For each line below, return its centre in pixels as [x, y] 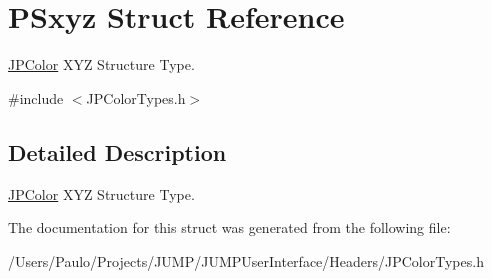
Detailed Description [117, 151]
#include [36, 97]
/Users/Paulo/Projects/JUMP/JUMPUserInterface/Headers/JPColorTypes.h [246, 260]
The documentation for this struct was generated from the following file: [229, 227]
